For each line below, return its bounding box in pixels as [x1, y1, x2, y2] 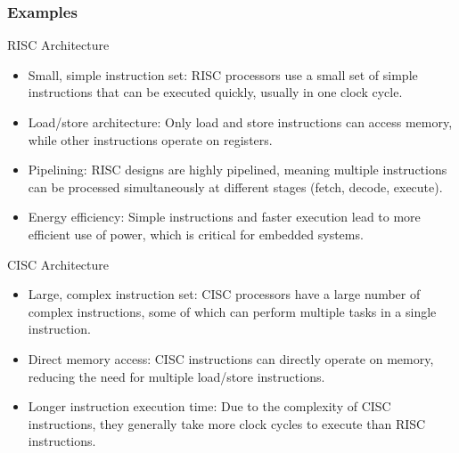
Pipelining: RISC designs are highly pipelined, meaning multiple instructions [28, 160, 447, 179]
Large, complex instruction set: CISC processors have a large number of [28, 285, 421, 303]
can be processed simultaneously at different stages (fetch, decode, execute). [28, 177, 443, 196]
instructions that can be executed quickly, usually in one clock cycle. [28, 83, 403, 101]
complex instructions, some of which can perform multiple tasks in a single [28, 302, 437, 320]
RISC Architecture [7, 36, 110, 54]
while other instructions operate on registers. [28, 130, 273, 149]
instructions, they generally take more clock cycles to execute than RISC [28, 414, 426, 433]
